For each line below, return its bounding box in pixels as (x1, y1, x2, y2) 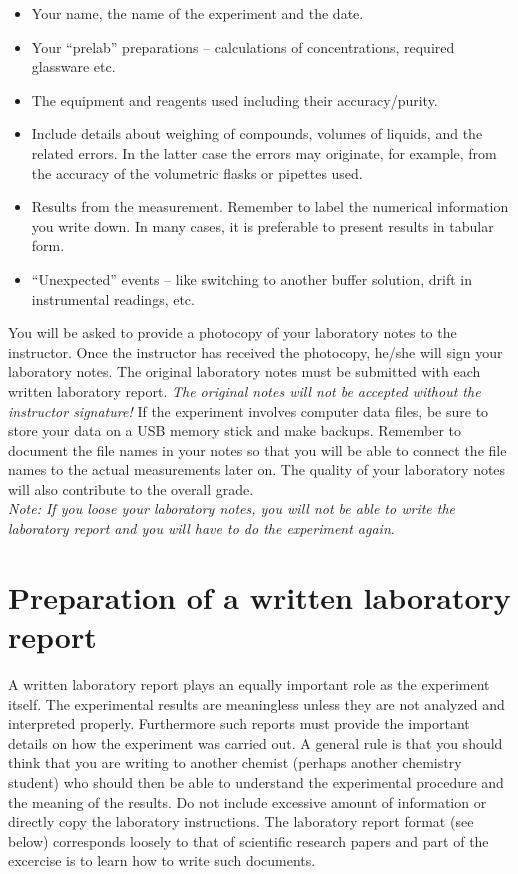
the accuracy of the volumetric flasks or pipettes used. (31, 162, 363, 183)
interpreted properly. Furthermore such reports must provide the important (8, 713, 470, 734)
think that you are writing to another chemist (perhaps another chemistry (8, 752, 462, 773)
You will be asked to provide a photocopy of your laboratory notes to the (8, 322, 457, 343)
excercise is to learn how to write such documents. (8, 850, 316, 871)
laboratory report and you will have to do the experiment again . (8, 518, 395, 539)
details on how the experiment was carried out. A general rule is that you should (8, 732, 503, 753)
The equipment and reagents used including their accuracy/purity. (31, 89, 438, 110)
